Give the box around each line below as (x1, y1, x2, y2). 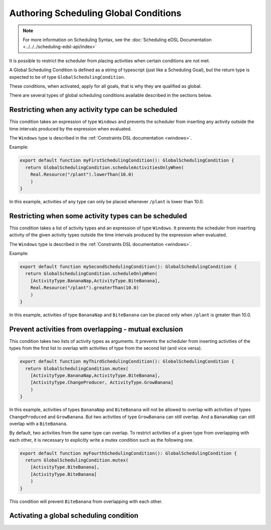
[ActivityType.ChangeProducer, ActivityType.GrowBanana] (30, 379, 174, 385)
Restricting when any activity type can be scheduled (9, 105, 178, 114)
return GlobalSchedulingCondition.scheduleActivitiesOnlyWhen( (25, 165, 184, 170)
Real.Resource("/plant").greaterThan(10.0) (30, 285, 139, 291)
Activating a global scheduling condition (9, 511, 139, 520)
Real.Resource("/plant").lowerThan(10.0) (30, 172, 134, 178)
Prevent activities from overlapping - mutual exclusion (9, 325, 183, 333)
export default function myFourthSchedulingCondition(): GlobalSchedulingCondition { (20, 450, 237, 456)
